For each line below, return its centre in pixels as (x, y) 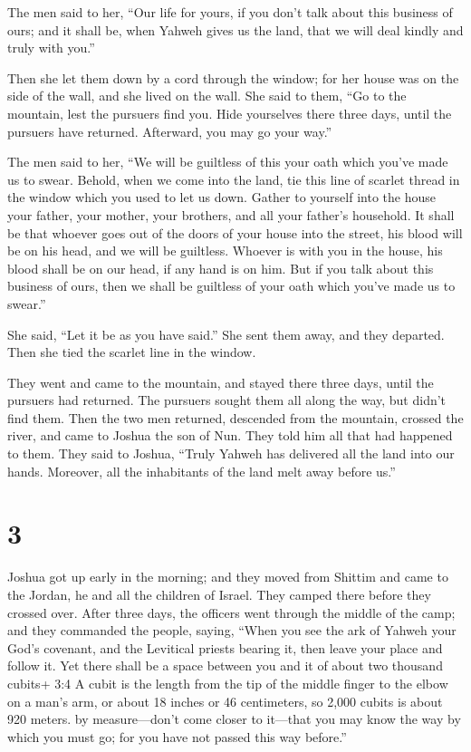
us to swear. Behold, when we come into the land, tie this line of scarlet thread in (234, 179)
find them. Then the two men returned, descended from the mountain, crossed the (235, 417)
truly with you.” (51, 48)
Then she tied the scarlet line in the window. (132, 352)
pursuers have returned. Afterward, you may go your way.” (170, 131)
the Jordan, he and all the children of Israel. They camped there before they (219, 594)
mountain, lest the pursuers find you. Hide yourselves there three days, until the (230, 113)
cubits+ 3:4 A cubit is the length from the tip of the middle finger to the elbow (228, 683)
